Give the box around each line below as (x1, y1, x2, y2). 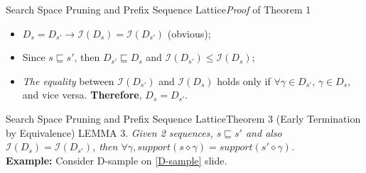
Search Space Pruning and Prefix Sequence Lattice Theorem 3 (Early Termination (6, 111, 361, 125)
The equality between (22, 73, 114, 88)
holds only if (217, 73, 271, 88)
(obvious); (167, 26, 211, 40)
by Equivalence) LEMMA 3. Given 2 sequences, (6, 125, 213, 140)
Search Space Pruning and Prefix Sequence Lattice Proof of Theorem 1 (6, 2, 311, 16)
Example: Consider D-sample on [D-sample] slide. (6, 152, 227, 167)
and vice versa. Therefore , (22, 87, 142, 102)
